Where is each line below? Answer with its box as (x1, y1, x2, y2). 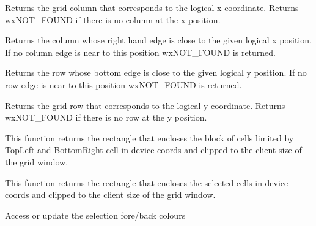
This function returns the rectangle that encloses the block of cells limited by (5, 131, 294, 144)
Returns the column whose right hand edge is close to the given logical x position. (5, 34, 312, 47)
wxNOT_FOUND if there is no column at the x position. (5, 13, 221, 26)
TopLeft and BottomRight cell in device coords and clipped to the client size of (5, 143, 302, 156)
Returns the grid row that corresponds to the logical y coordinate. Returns (5, 99, 285, 111)
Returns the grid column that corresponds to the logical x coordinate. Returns (5, 1, 299, 13)
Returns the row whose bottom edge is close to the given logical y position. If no (5, 66, 307, 79)
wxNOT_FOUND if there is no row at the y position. (5, 111, 207, 124)
